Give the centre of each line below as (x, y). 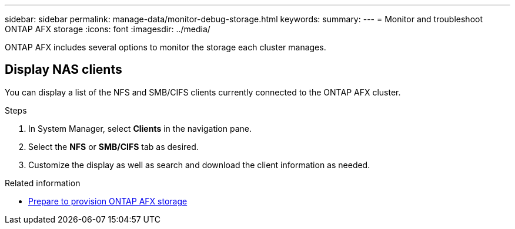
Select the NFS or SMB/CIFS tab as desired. (113, 146)
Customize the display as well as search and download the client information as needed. (199, 165)
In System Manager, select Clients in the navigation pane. (140, 128)
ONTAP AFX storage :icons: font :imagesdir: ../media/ (108, 29)
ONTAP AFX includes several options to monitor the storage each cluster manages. (165, 47)
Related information (43, 183)
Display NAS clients (63, 70)
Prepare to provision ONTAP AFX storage (108, 201)
